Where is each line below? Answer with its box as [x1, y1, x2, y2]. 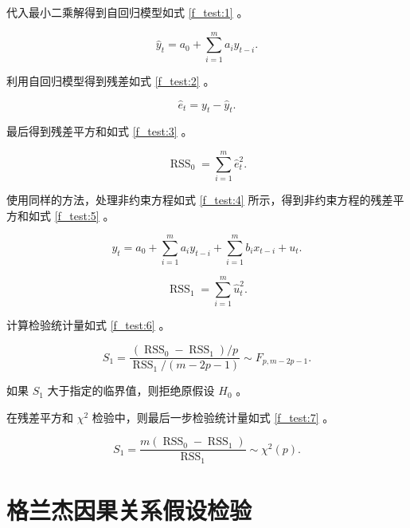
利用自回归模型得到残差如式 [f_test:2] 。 [6, 72, 215, 89]
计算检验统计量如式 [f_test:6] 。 [6, 317, 170, 333]
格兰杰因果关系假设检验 [6, 494, 252, 526]
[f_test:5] [54, 207, 100, 223]
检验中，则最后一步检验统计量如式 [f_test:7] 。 [92, 408, 334, 425]
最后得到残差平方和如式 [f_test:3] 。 [6, 123, 193, 140]
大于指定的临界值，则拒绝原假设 [47, 382, 215, 399]
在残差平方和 [6, 408, 73, 425]
